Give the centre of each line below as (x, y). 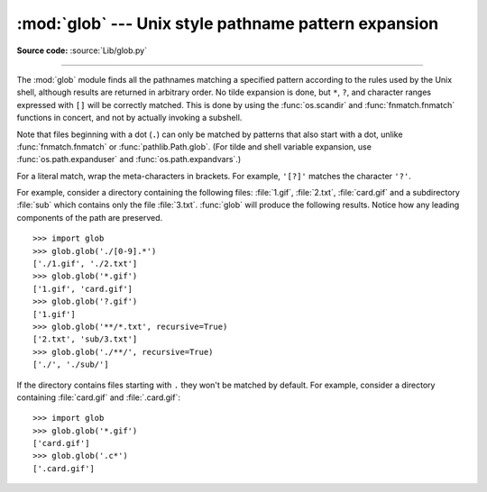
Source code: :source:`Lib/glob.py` (82, 50)
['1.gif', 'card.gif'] (83, 289)
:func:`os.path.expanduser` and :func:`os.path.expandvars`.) (129, 159)
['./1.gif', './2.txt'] (85, 264)
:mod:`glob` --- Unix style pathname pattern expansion (228, 23)
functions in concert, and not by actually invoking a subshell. (129, 118)
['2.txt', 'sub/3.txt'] (85, 339)
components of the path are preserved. (90, 217)
